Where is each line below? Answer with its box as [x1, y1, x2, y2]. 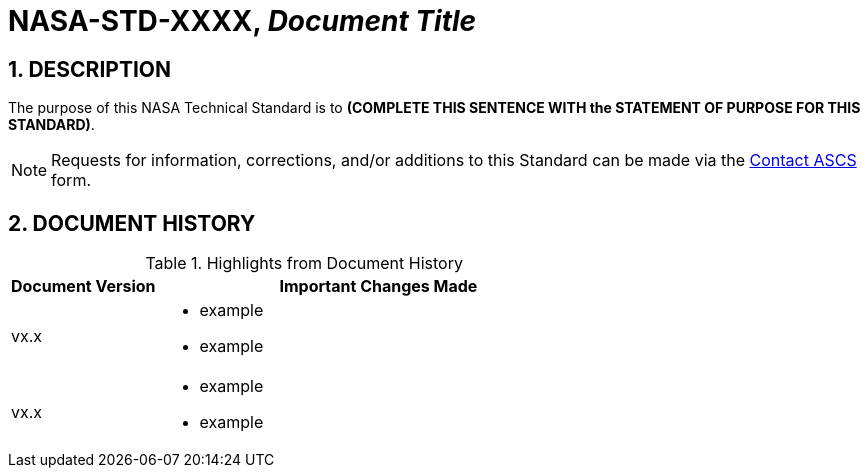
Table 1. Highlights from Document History [145, 253, 463, 274]
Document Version [11, 276, 156, 297]
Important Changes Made [279, 276, 478, 297]
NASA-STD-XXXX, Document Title [8, 4, 477, 38]
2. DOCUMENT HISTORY [8, 210, 256, 236]
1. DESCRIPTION [8, 56, 171, 82]
